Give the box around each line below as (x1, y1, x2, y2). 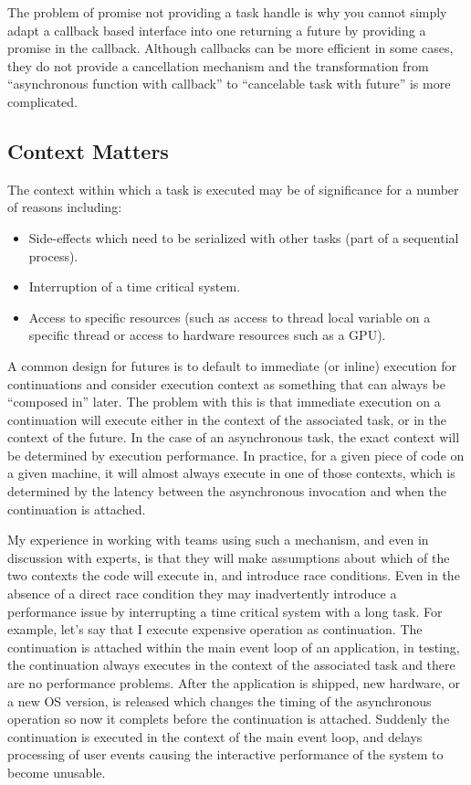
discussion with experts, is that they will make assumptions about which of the (7, 547, 450, 567)
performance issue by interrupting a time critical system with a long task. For (7, 601, 443, 621)
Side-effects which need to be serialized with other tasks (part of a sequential (28, 228, 459, 247)
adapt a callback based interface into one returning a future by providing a (7, 20, 426, 39)
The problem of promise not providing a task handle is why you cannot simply (7, 3, 447, 21)
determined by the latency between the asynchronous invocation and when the (7, 482, 446, 501)
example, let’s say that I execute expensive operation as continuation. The (7, 620, 423, 639)
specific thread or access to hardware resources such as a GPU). (28, 325, 386, 345)
